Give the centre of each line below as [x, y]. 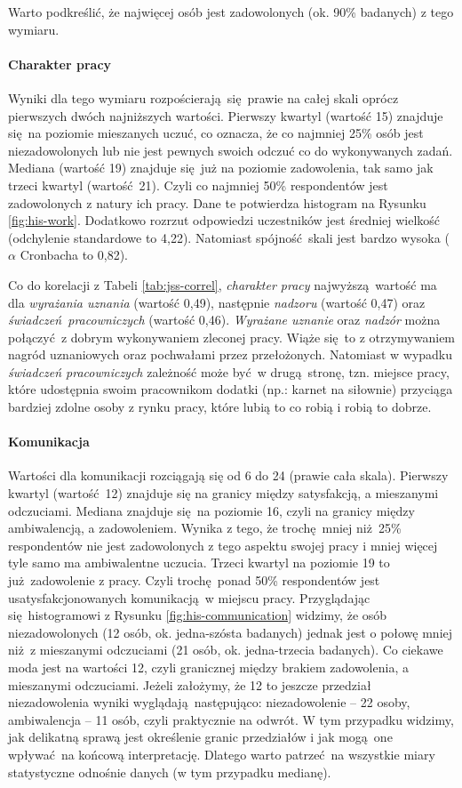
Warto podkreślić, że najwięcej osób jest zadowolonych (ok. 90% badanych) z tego [231, 12]
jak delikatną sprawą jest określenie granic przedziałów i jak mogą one [200, 737]
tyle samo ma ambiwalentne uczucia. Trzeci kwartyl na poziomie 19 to [199, 563]
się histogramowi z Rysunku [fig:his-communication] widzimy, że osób [198, 615]
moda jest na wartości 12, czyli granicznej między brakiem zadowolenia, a [208, 667]
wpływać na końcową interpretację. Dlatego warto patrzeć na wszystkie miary [222, 754]
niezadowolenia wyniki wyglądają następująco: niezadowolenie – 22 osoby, [209, 702]
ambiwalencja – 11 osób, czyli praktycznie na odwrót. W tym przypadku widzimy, [231, 719]
